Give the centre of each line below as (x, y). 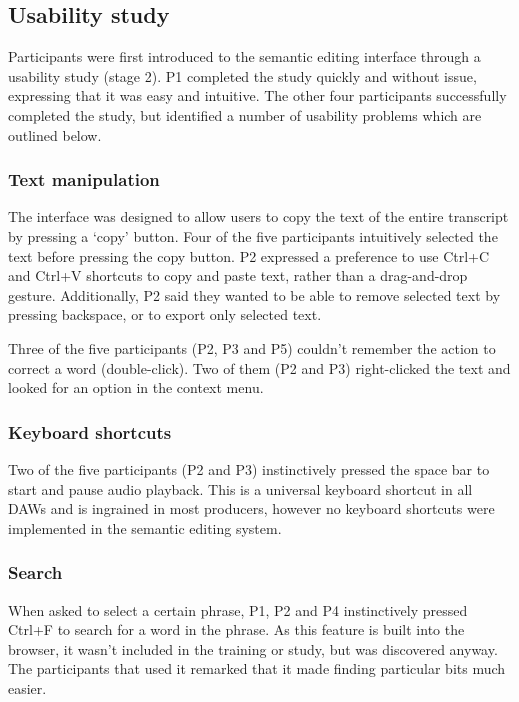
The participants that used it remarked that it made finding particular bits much (257, 668)
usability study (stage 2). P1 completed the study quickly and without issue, (242, 75)
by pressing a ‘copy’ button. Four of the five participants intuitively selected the (253, 235)
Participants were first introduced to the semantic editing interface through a (244, 56)
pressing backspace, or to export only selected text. (165, 314)
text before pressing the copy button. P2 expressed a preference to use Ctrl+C (249, 255)
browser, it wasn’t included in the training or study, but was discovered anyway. (253, 648)
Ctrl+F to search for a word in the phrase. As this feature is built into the (236, 629)
